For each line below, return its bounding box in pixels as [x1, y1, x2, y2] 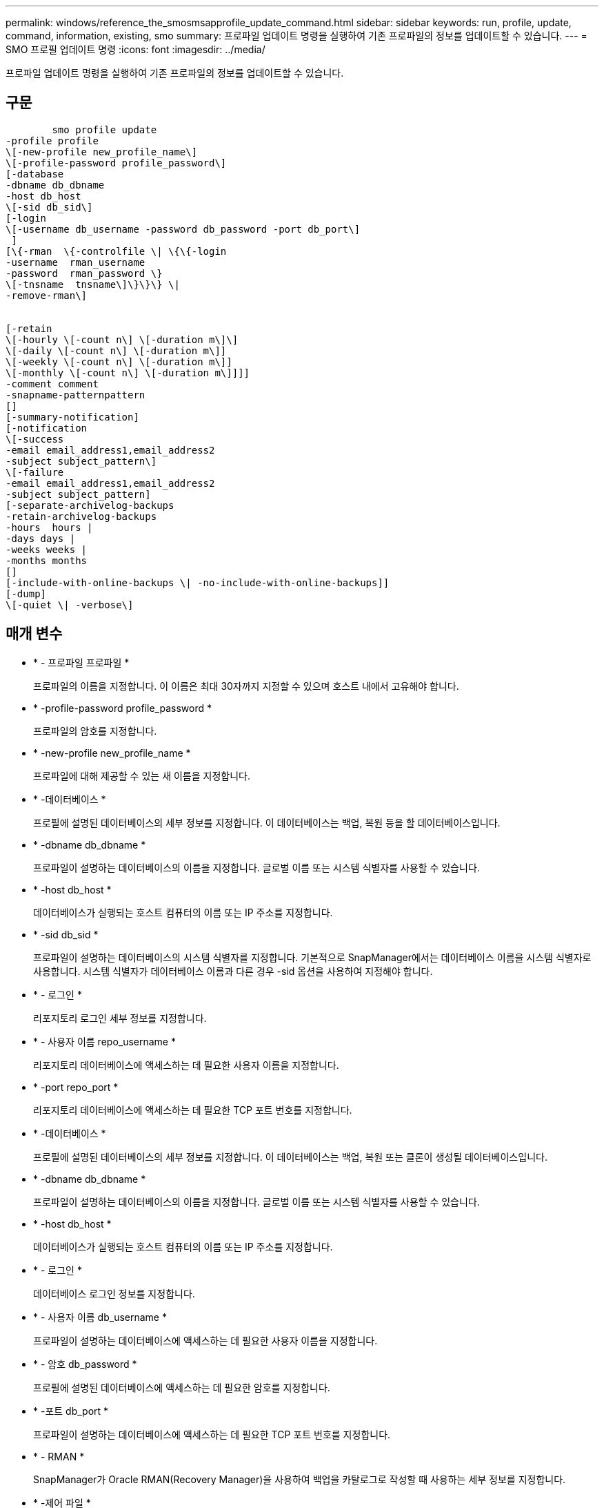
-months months [6, 554, 88, 566]
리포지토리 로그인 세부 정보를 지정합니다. [33, 1012, 207, 1024]
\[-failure [6, 466, 64, 478]
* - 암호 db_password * [33, 1357, 137, 1370]
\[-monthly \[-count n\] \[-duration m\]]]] [6, 367, 250, 378]
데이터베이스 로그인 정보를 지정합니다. [33, 1287, 195, 1299]
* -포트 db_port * [33, 1404, 109, 1417]
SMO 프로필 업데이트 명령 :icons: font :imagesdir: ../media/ [6, 43, 265, 55]
